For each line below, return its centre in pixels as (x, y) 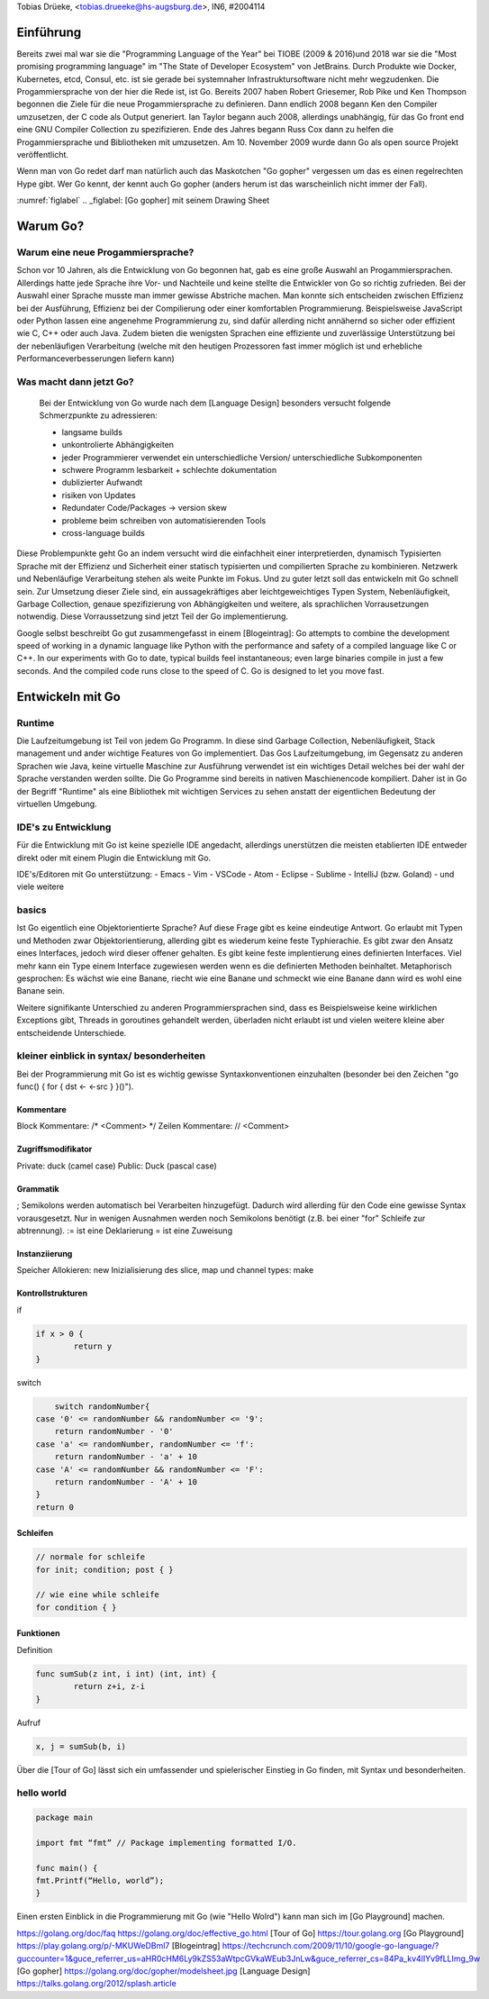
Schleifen (35, 1533)
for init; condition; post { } (105, 1569)
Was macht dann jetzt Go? (75, 381)
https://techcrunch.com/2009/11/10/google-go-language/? (331, 1946)
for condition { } (76, 1607)
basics (32, 910)
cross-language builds (104, 532)
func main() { (67, 1868)
